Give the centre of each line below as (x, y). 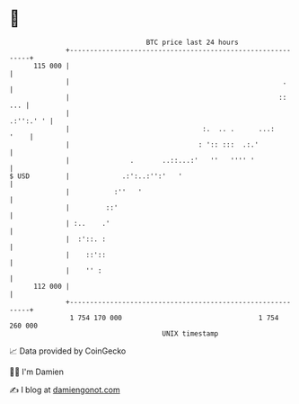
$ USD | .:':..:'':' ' (96, 176)
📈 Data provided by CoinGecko (68, 351)
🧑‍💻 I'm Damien (37, 372)
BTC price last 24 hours (193, 42)
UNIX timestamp (190, 333)
